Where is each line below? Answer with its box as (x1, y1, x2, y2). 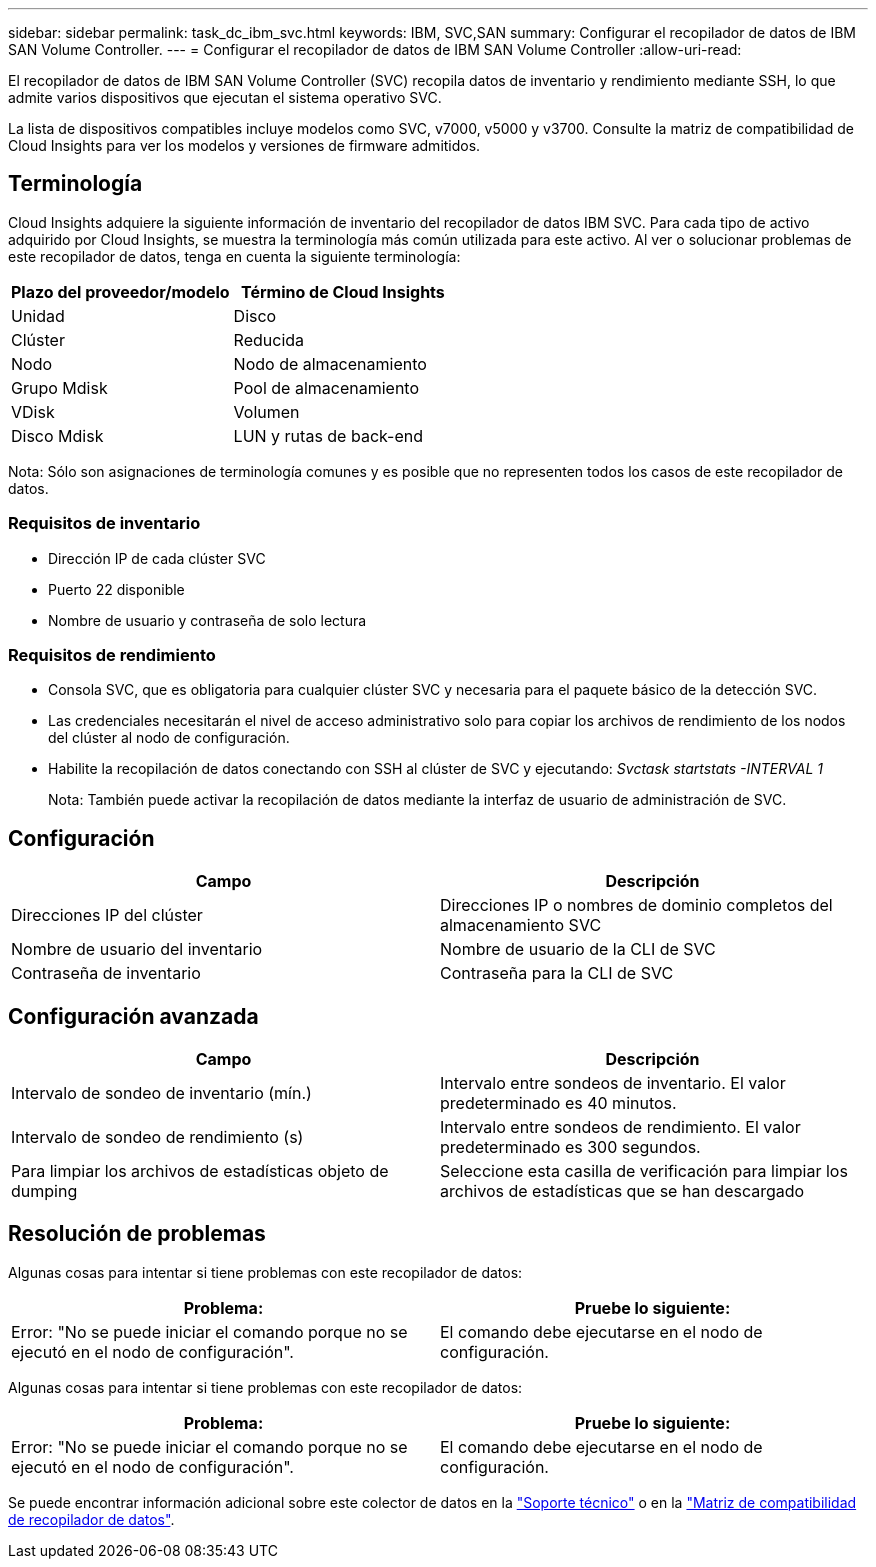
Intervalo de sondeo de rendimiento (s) (11, 1127, 304, 1148)
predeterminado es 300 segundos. (440, 1137, 701, 1158)
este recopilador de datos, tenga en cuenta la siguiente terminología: (8, 247, 461, 265)
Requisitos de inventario (8, 513, 201, 534)
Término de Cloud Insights (240, 281, 445, 302)
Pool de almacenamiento (233, 377, 420, 398)
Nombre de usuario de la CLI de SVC (440, 939, 716, 960)
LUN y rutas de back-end (233, 425, 424, 446)
